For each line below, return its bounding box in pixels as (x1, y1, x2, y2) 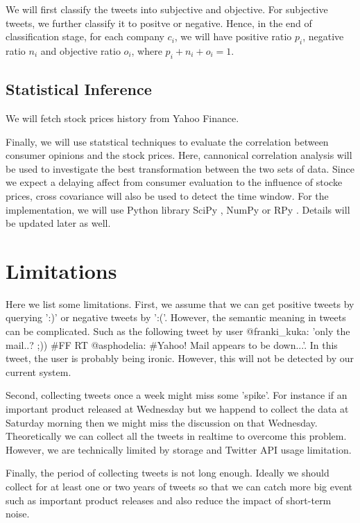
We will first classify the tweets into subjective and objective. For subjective (6, 2, 328, 16)
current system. (6, 364, 71, 379)
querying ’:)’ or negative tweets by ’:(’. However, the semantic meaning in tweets (6, 310, 346, 325)
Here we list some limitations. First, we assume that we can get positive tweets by (6, 296, 354, 311)
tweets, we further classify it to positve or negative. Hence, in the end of (6, 15, 312, 30)
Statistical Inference (6, 78, 152, 100)
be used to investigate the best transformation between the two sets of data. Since (6, 161, 354, 175)
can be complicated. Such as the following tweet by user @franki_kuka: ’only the (6, 324, 350, 338)
